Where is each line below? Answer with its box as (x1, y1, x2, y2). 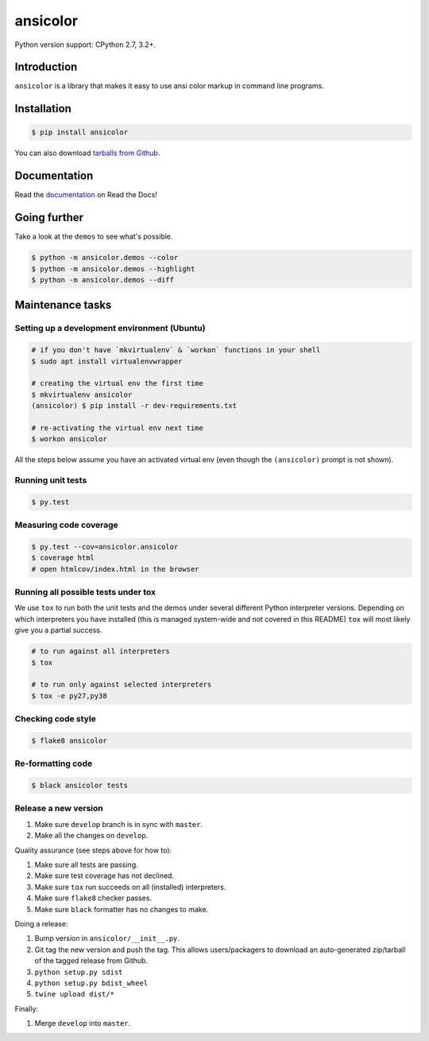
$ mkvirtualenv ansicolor (31, 390, 133, 399)
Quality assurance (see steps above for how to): (14, 845, 172, 855)
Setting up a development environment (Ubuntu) (14, 323, 206, 334)
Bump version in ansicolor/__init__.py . (34, 934, 180, 943)
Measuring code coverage (14, 519, 118, 530)
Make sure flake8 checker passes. (34, 893, 153, 903)
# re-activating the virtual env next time (31, 423, 204, 433)
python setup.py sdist (34, 967, 123, 977)
